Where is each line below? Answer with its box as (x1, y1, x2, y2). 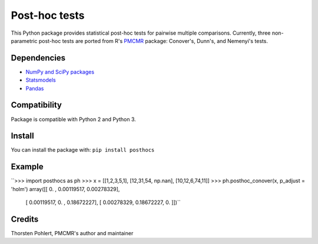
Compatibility (11, 100, 62, 110)
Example (11, 162, 44, 172)
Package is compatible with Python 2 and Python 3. (11, 115, 137, 123)
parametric (11, 37, 38, 44)
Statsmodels (25, 76, 56, 83)
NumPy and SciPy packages (25, 68, 94, 75)
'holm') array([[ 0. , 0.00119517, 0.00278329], (11, 185, 120, 192)
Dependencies (11, 53, 66, 63)
